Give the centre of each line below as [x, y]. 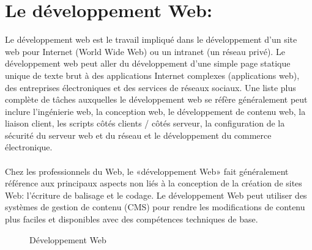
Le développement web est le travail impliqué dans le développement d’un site [151, 39]
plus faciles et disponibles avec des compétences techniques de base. [132, 219]
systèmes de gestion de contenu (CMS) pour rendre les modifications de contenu [155, 207]
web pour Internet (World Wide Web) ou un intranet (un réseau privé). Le [145, 51]
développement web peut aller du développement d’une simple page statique [148, 63]
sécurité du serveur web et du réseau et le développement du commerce [138, 135]
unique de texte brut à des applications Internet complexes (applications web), [152, 75]
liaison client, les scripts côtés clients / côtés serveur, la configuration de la [145, 123]
